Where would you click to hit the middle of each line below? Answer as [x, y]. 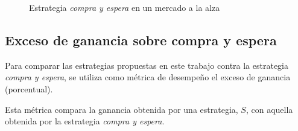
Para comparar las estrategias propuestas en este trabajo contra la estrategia [147, 65]
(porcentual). [29, 88]
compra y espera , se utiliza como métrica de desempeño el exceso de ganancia [148, 77]
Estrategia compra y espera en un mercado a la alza [125, 7]
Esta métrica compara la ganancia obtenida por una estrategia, [122, 109]
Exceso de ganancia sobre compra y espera [141, 40]
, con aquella [269, 109]
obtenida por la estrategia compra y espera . [85, 121]
